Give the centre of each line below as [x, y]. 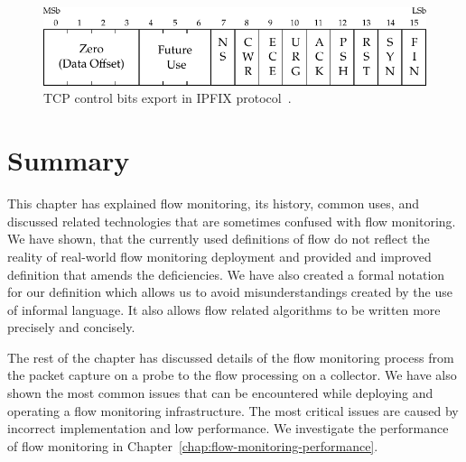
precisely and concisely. [71, 327]
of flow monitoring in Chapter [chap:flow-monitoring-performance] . [193, 445]
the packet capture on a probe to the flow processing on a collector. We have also [232, 375]
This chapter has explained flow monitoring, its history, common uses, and [213, 203]
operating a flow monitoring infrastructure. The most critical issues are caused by [233, 410]
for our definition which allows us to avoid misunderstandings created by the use [230, 292]
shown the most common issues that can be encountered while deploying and [220, 393]
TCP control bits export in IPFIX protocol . [168, 98]
